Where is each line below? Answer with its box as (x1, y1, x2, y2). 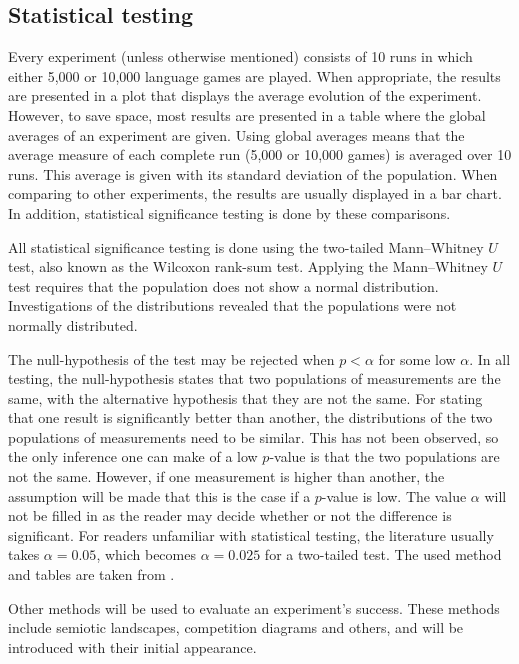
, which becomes (96, 544, 196, 565)
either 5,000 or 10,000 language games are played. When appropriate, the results (8, 65, 501, 86)
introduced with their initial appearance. (8, 636, 257, 657)
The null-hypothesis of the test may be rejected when (8, 348, 335, 369)
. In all (469, 348, 511, 369)
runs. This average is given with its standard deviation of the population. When (8, 163, 498, 184)
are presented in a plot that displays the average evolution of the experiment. (8, 85, 482, 106)
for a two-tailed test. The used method (264, 544, 502, 565)
